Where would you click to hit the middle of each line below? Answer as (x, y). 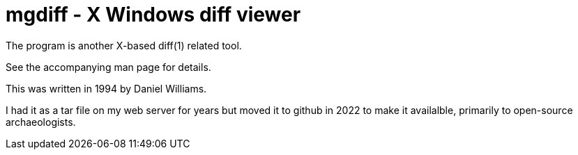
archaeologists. (41, 122)
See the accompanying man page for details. (108, 67)
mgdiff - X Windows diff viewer (153, 15)
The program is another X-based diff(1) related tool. (124, 45)
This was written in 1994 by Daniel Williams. (106, 88)
